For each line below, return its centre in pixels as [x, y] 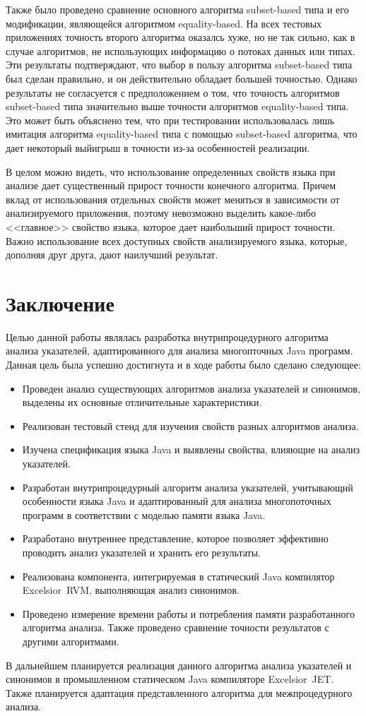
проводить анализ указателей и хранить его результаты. [141, 552]
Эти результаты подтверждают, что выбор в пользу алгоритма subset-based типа [179, 65]
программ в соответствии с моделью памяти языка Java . [144, 514]
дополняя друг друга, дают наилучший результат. [112, 255]
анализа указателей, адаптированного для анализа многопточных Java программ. [179, 351]
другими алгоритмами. [71, 641]
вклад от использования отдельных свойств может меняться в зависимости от [173, 199]
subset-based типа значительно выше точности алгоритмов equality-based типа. [177, 106]
